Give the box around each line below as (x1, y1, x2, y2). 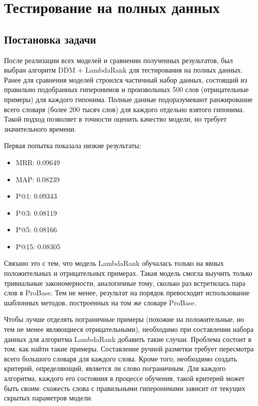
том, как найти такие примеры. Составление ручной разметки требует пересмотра (4, 343, 254, 354)
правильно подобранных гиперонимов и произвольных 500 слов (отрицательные (4, 84, 249, 95)
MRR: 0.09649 (15, 157, 60, 167)
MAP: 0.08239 (15, 174, 60, 184)
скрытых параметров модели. (4, 392, 93, 403)
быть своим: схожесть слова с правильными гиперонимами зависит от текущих (4, 382, 245, 393)
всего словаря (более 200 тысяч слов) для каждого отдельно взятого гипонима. (4, 104, 244, 114)
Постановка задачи (4, 31, 96, 47)
